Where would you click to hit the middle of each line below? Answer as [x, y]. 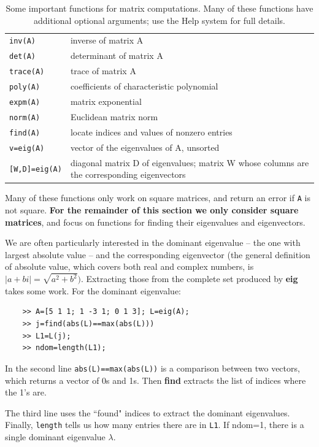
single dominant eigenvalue [55, 436]
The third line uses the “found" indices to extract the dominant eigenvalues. [148, 412]
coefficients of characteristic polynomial [144, 86]
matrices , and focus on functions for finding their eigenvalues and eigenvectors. [155, 222]
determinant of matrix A [117, 55]
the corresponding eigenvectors [128, 174]
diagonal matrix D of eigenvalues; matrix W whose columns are [190, 162]
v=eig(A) [27, 148]
